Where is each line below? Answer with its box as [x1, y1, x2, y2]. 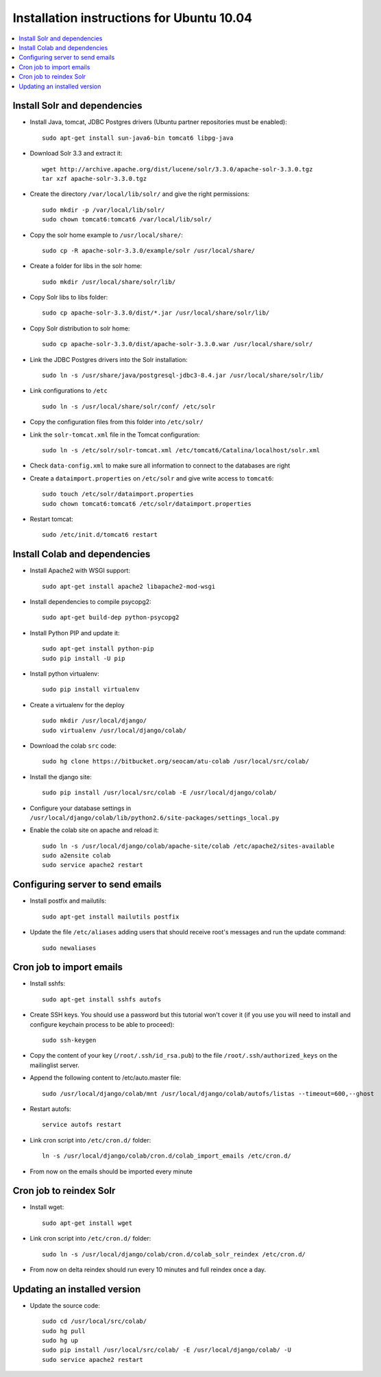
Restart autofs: [29, 1104, 72, 1113]
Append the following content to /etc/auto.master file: [29, 1073, 182, 1082]
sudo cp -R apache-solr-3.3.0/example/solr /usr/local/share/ [42, 247, 256, 254]
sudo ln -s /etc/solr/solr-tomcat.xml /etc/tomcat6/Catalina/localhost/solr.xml [42, 446, 321, 454]
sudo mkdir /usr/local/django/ [42, 717, 147, 724]
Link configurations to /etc [29, 387, 108, 395]
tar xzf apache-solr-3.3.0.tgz [42, 175, 147, 182]
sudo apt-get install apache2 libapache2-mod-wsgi [42, 583, 216, 590]
